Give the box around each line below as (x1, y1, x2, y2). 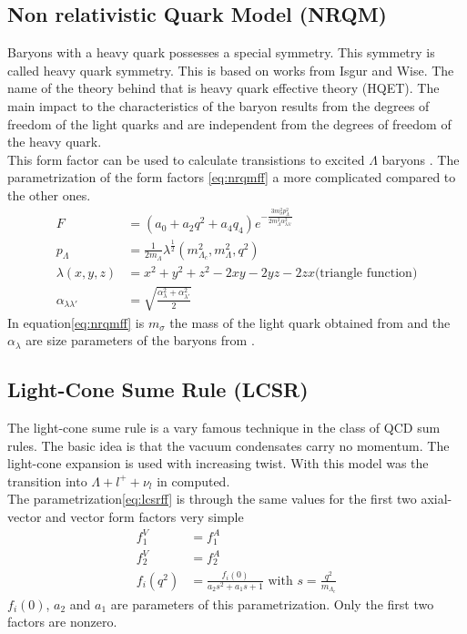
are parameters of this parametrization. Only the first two (110, 594, 434, 613)
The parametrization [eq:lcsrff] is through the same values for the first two (7, 489, 417, 508)
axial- (421, 489, 452, 508)
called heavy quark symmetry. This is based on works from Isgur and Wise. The (7, 60, 454, 79)
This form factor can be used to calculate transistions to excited (7, 149, 365, 169)
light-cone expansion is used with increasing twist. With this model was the (7, 454, 429, 473)
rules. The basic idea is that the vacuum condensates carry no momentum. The (7, 435, 450, 455)
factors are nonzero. (7, 612, 117, 631)
